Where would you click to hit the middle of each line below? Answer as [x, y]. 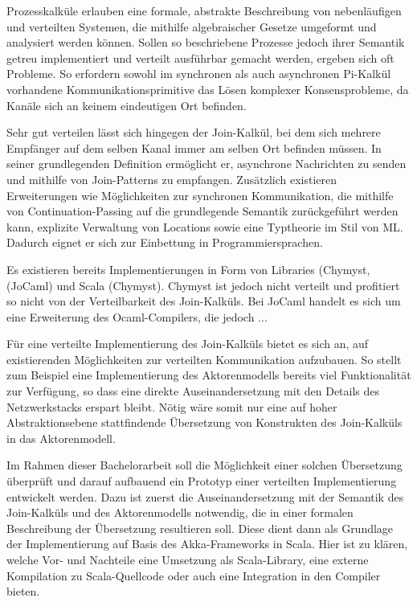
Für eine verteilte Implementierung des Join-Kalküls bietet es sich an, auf [188, 344]
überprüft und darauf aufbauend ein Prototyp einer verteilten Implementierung [202, 481]
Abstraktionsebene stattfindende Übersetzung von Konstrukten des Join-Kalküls [204, 422]
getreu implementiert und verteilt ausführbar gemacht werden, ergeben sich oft [200, 57]
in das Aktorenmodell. [61, 438]
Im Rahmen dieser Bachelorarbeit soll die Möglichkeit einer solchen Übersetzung [204, 465]
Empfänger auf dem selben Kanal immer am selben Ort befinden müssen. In [194, 147]
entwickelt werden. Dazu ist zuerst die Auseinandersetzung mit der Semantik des [205, 496]
